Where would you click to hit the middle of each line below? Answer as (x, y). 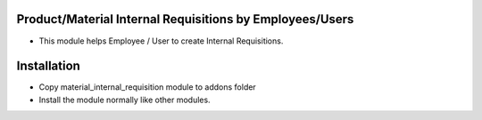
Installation (48, 66)
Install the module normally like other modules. (125, 100)
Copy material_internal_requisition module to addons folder (147, 87)
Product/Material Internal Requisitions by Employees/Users (185, 19)
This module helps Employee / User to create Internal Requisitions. (161, 41)
